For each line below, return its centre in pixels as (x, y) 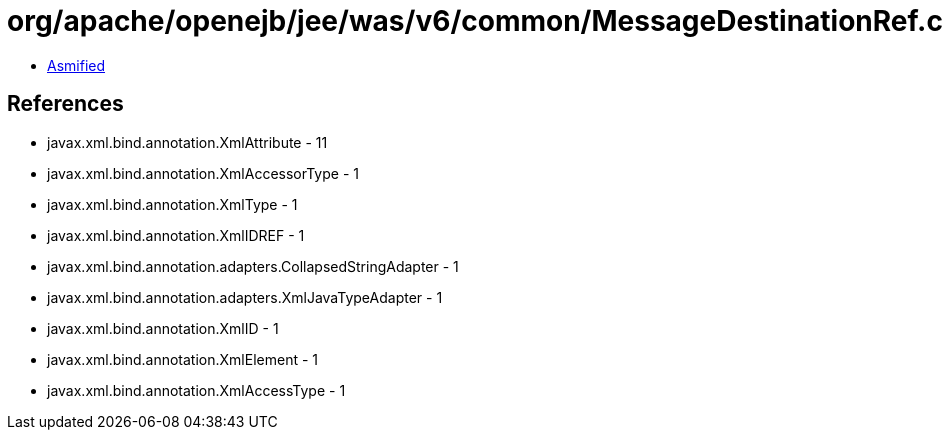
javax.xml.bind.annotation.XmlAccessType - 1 (196, 390)
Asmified (76, 65)
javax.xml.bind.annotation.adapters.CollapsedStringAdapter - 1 (253, 266)
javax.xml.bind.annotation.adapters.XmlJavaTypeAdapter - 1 (245, 297)
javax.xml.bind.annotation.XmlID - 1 (163, 328)
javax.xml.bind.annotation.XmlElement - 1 (182, 359)
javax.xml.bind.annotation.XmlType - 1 (172, 204)
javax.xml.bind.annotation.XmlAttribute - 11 (187, 142)
